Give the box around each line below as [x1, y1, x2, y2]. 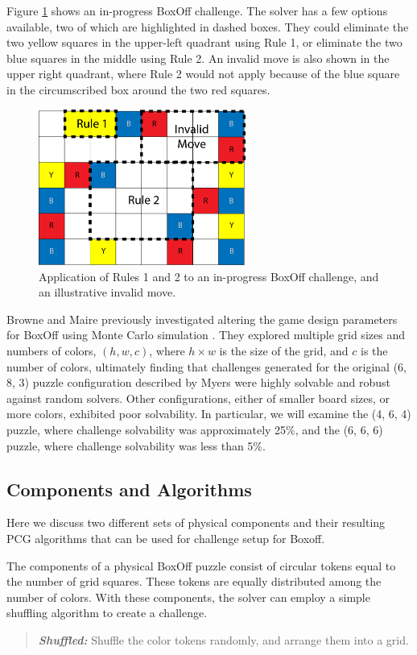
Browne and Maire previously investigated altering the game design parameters [6, 310, 398, 327]
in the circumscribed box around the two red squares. [6, 81, 270, 97]
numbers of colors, [6, 342, 97, 359]
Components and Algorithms [6, 476, 252, 501]
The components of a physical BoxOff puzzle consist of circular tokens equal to [6, 557, 396, 574]
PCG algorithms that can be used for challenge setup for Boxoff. [6, 529, 325, 546]
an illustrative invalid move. [39, 284, 176, 301]
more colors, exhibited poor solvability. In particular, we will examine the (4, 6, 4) [6, 405, 411, 422]
